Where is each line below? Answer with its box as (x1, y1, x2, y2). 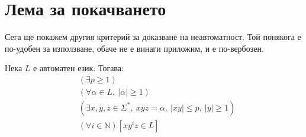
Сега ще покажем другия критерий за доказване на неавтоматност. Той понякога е (5, 31, 301, 43)
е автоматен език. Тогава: (33, 62, 124, 74)
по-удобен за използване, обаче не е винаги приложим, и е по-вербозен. (5, 42, 264, 54)
